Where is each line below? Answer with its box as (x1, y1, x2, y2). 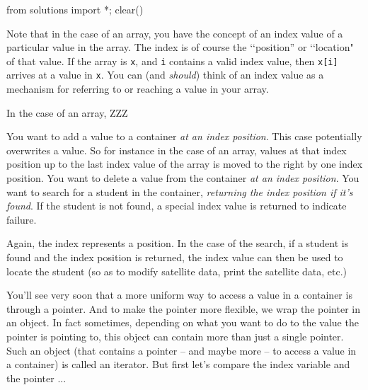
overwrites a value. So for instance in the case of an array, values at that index (6, 142, 347, 157)
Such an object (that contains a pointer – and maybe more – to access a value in (6, 343, 357, 357)
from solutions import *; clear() (6, 2, 144, 16)
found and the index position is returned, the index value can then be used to (6, 250, 343, 265)
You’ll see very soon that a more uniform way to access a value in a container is (6, 287, 352, 302)
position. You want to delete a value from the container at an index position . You (6, 171, 360, 185)
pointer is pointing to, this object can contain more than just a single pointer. (6, 329, 344, 343)
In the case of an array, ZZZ (6, 105, 128, 120)
